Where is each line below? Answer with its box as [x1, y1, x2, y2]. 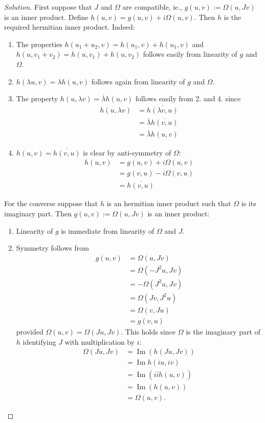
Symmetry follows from [16, 242, 89, 253]
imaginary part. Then [4, 208, 72, 218]
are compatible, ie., [122, 2, 183, 12]
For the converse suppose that [4, 198, 98, 209]
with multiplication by [64, 336, 135, 347]
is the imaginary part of [186, 326, 260, 337]
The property [16, 93, 58, 104]
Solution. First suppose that [4, 2, 92, 12]
